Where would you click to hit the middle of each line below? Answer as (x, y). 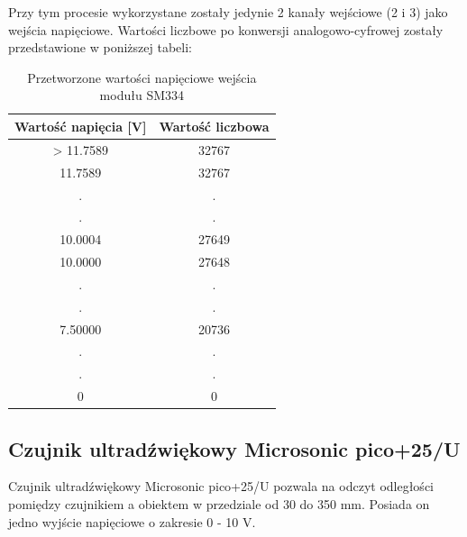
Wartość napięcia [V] (81, 126)
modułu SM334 (142, 95)
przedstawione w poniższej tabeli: (100, 47)
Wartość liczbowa (214, 126)
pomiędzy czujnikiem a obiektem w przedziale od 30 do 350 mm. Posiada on (219, 503)
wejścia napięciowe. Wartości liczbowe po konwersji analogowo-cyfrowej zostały (226, 29)
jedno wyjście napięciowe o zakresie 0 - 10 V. (132, 521)
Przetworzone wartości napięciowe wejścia (142, 77)
